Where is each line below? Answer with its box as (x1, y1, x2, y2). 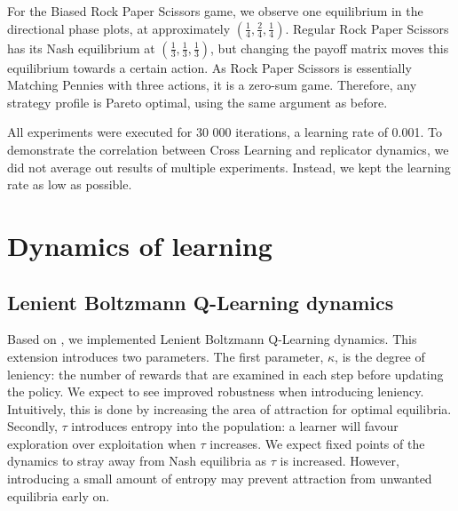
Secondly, (7, 417, 58, 435)
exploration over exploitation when (7, 434, 196, 452)
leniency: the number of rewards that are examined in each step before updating (7, 364, 444, 383)
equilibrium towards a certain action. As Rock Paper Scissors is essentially (7, 58, 412, 76)
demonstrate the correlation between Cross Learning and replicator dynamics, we (7, 140, 449, 158)
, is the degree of (335, 347, 425, 365)
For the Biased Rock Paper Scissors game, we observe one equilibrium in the (7, 2, 423, 20)
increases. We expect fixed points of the (209, 434, 425, 452)
